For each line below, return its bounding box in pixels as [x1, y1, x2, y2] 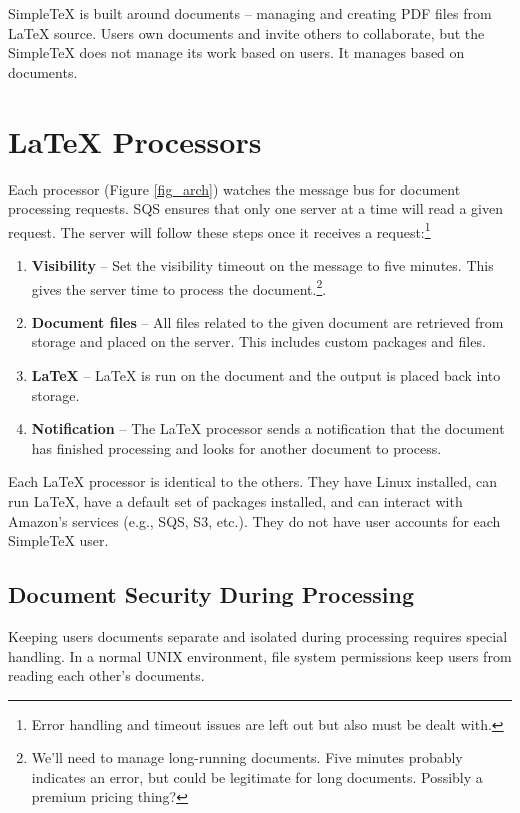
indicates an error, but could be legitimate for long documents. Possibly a [31, 766, 483, 787]
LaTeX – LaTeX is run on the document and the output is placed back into [31, 364, 501, 385]
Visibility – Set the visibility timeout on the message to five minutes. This [31, 254, 494, 275]
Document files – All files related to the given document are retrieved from [31, 311, 504, 332]
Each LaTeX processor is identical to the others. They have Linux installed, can [8, 471, 498, 492]
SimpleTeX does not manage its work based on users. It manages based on [8, 42, 465, 63]
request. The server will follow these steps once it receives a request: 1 [8, 218, 431, 242]
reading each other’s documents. [8, 665, 205, 686]
